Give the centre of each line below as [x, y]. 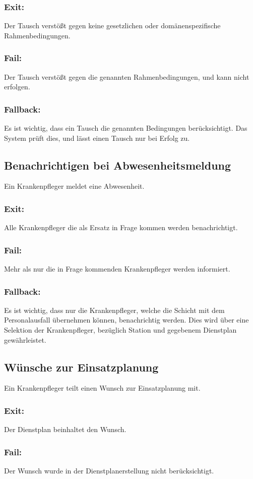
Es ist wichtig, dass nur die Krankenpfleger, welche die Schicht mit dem [114, 310]
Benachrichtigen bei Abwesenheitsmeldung [118, 165]
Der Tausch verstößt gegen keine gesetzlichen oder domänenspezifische [112, 25]
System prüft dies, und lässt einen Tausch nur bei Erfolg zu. [97, 138]
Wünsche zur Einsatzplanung [81, 367]
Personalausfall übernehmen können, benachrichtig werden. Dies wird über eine [126, 320]
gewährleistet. [25, 339]
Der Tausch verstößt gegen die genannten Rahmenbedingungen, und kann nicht [127, 76]
